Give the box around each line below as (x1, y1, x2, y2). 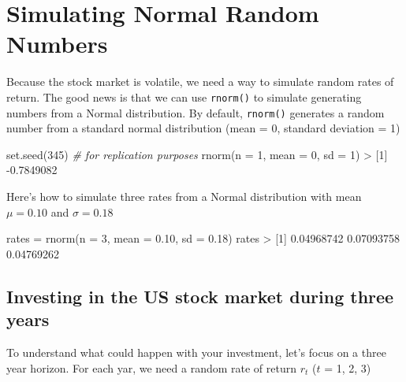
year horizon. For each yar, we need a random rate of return (6, 359, 297, 376)
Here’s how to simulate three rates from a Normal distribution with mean (6, 188, 362, 204)
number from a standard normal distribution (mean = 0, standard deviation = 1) (6, 120, 400, 136)
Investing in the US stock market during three (6, 284, 394, 308)
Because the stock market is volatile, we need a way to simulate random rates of (6, 73, 394, 90)
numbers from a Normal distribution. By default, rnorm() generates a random (6, 104, 385, 121)
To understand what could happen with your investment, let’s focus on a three (6, 343, 386, 360)
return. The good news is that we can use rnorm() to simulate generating (6, 88, 362, 105)
